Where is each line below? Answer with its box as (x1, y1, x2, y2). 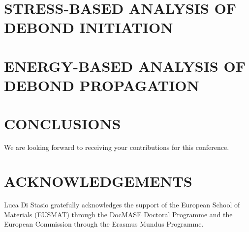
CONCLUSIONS (4, 114, 121, 134)
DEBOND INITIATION (4, 17, 173, 37)
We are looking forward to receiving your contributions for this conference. (4, 142, 229, 152)
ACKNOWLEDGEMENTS (4, 171, 192, 191)
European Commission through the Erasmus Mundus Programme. (4, 219, 204, 229)
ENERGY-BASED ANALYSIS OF (4, 56, 246, 76)
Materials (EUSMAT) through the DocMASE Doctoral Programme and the (4, 209, 233, 219)
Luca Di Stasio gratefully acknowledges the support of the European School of (4, 199, 240, 209)
